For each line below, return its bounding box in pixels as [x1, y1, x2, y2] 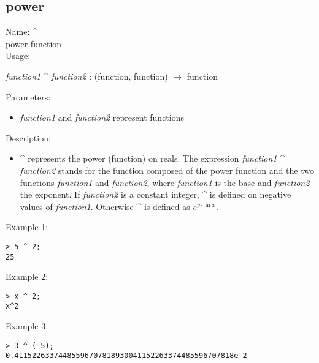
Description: [6, 131, 51, 144]
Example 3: [6, 320, 48, 332]
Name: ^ [6, 25, 37, 38]
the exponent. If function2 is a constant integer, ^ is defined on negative [20, 188, 291, 201]
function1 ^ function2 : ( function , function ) [6, 69, 168, 82]
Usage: [6, 49, 31, 62]
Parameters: [6, 90, 51, 103]
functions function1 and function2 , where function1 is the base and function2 [20, 176, 310, 189]
